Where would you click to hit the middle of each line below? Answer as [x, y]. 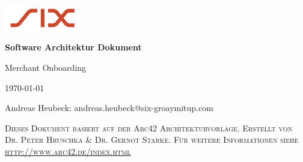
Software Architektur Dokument [73, 47]
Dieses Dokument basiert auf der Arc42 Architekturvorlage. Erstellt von [148, 127]
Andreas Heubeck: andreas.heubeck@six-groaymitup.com [109, 108]
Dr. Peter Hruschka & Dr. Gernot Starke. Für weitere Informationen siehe [152, 139]
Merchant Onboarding [46, 67]
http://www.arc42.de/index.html [68, 151]
